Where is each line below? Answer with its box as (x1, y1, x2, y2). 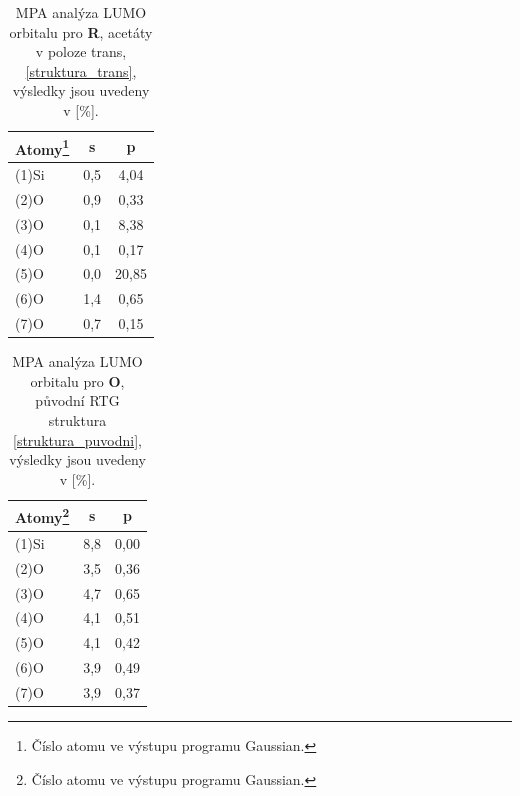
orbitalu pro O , (30, 370, 125, 391)
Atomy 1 (15, 135, 70, 159)
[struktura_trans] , (25, 60, 137, 81)
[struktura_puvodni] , (13, 429, 142, 450)
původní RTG (35, 390, 120, 411)
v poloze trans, (35, 41, 127, 62)
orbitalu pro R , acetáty (9, 21, 153, 42)
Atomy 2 (15, 504, 70, 528)
